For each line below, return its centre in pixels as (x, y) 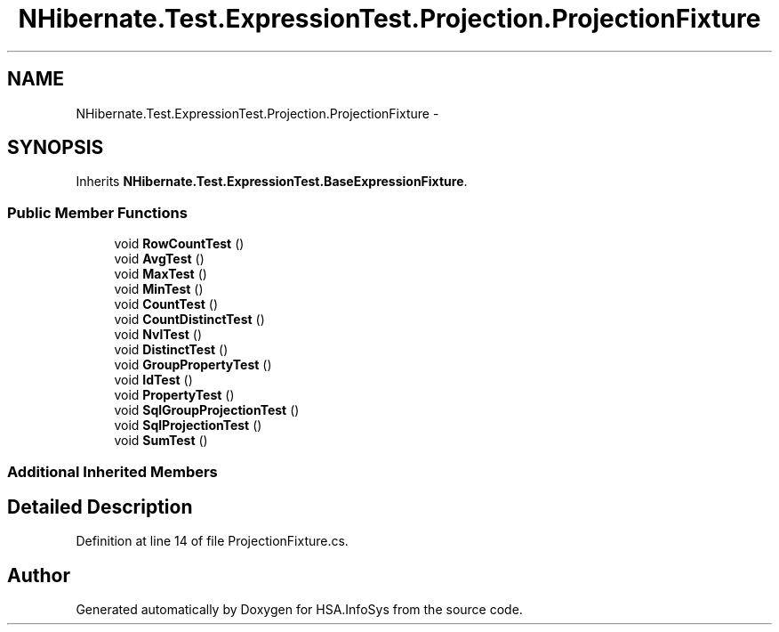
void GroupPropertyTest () (193, 365)
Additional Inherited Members (112, 471)
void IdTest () (153, 380)
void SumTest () (161, 441)
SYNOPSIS (56, 148)
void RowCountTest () (179, 244)
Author (39, 575)
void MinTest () (159, 289)
